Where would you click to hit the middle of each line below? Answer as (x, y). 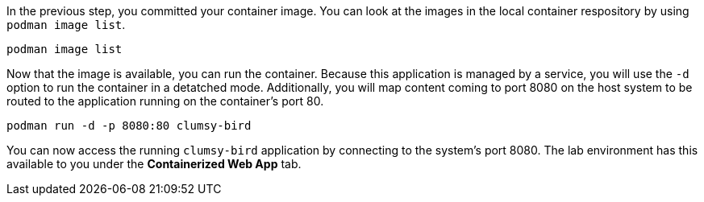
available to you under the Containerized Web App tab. (154, 164)
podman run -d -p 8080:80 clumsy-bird (129, 126)
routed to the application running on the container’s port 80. (165, 101)
